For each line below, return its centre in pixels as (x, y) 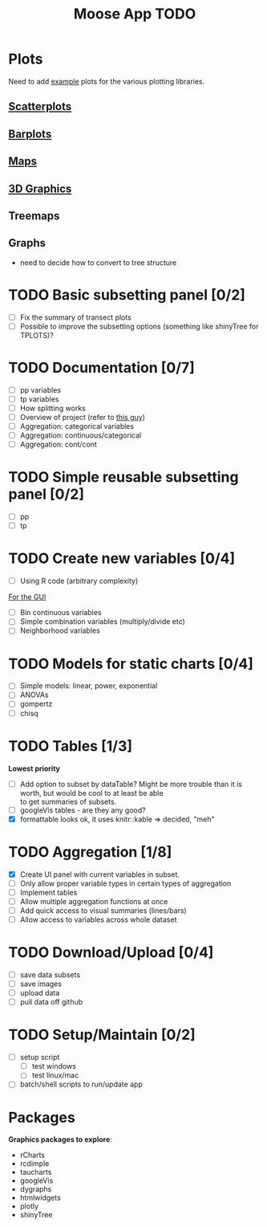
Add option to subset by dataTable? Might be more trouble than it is (131, 784)
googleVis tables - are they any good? (83, 810)
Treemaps (34, 216)
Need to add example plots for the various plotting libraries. (107, 81)
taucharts (36, 1172)
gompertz (36, 704)
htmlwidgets (40, 1198)
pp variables (40, 389)
